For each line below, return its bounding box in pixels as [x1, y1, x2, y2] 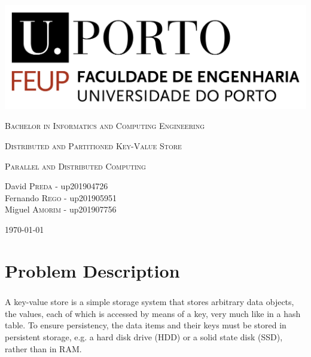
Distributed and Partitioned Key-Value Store [5, 139, 182, 152]
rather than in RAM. [5, 342, 82, 355]
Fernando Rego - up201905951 [5, 191, 117, 204]
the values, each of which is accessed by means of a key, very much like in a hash [5, 307, 301, 319]
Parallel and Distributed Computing [5, 159, 146, 172]
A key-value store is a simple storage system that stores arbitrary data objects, [5, 296, 294, 308]
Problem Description [5, 258, 180, 282]
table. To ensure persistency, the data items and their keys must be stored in [5, 319, 286, 331]
